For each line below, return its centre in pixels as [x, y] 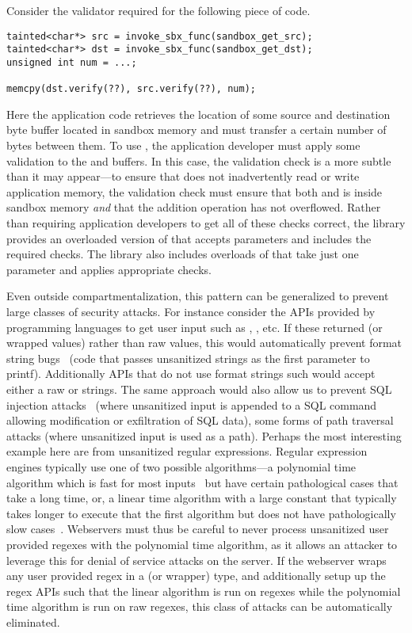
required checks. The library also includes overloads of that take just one [183, 254]
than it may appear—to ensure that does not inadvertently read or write [183, 176]
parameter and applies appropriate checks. [109, 269]
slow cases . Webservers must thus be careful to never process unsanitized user [198, 529]
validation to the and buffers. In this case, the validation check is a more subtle [199, 160]
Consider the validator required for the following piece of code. [158, 10]
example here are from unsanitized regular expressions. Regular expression [187, 451]
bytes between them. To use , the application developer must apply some [183, 145]
